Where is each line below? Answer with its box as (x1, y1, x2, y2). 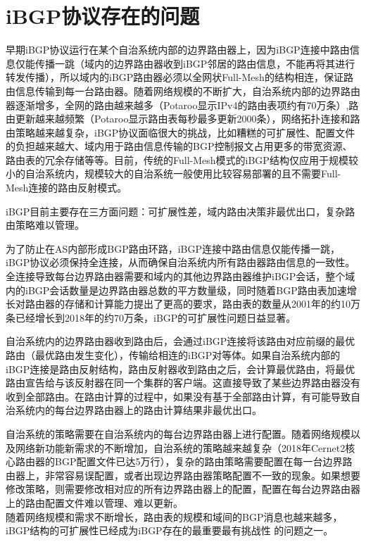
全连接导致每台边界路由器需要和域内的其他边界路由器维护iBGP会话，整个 (6, 269, 346, 284)
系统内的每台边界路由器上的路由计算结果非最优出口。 (15, 403, 262, 417)
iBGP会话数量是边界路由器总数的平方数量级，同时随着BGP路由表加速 (25, 282, 347, 297)
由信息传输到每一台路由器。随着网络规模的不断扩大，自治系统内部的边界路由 (6, 83, 360, 98)
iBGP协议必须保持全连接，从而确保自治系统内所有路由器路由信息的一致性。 (6, 255, 355, 270)
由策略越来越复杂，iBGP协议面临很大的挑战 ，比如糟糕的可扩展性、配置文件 (6, 125, 355, 139)
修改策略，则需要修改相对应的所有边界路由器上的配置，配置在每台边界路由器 (6, 481, 360, 496)
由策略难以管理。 (6, 218, 84, 232)
